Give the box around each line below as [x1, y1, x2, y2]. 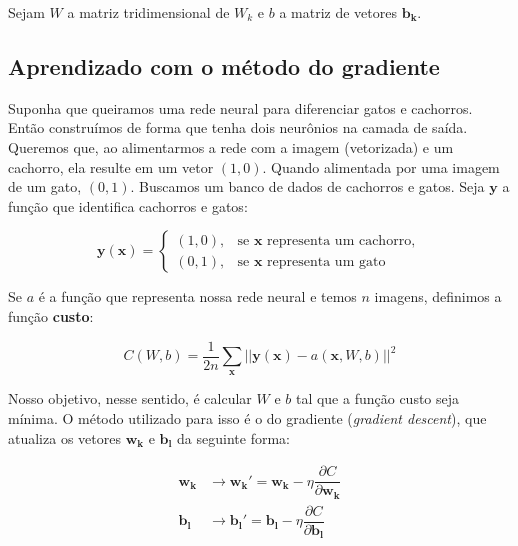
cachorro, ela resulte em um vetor [8, 156, 214, 177]
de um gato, [8, 176, 82, 197]
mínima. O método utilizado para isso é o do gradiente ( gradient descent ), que [8, 408, 487, 428]
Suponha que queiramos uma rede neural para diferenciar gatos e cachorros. [8, 97, 473, 118]
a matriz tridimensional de [67, 2, 230, 22]
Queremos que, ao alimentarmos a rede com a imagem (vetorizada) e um [8, 136, 454, 157]
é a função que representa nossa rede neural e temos [38, 286, 357, 307]
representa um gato [267, 254, 386, 269]
